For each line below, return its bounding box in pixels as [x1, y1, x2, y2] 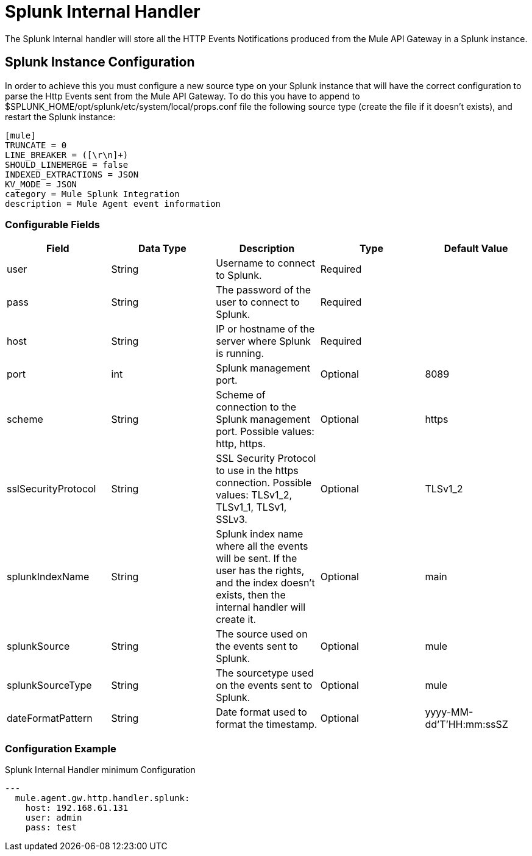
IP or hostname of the [216, 323, 315, 336]
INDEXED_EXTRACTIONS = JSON [5, 169, 139, 179]
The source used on [216, 628, 308, 641]
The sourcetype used [216, 667, 314, 680]
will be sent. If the [216, 552, 297, 565]
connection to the [216, 401, 297, 414]
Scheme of [216, 389, 266, 401]
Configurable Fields [5, 218, 100, 231]
